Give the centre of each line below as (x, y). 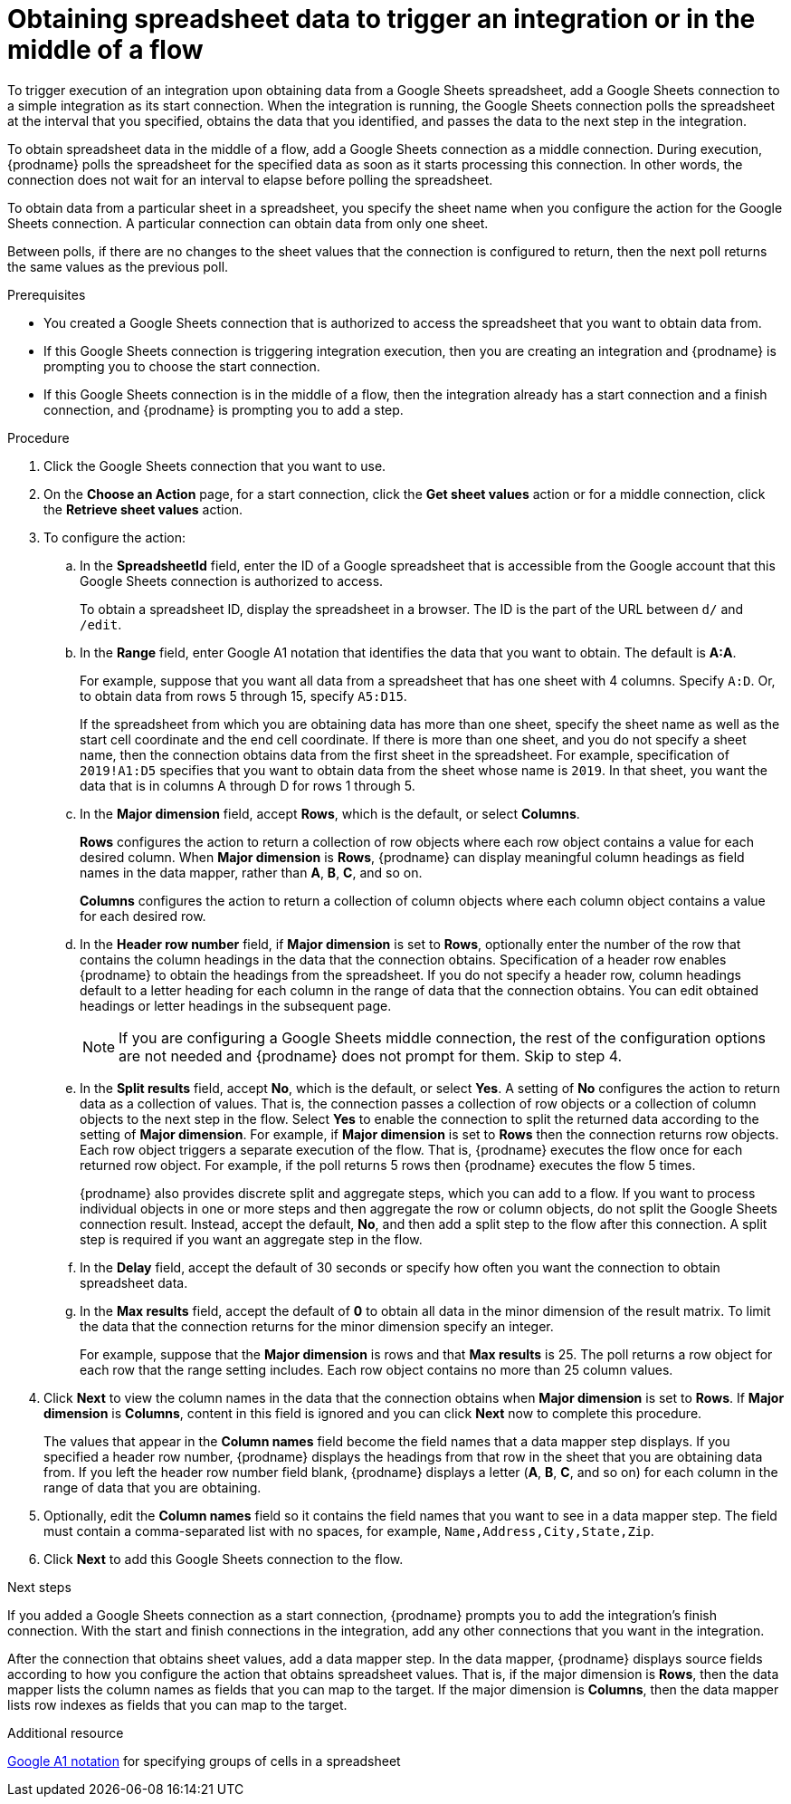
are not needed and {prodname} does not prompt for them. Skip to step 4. (371, 1056)
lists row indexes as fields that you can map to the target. (177, 1704)
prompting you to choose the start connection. (182, 366)
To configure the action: (115, 537)
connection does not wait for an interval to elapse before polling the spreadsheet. (250, 179)
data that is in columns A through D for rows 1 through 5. (248, 785)
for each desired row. (143, 916)
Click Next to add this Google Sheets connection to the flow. (224, 1559)
